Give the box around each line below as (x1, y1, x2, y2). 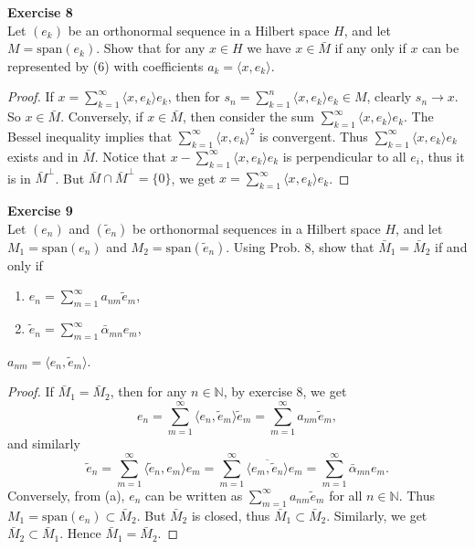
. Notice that (94, 146, 166, 165)
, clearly (366, 87, 412, 106)
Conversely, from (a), (7, 485, 125, 504)
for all (329, 485, 363, 504)
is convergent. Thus (259, 126, 368, 145)
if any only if (334, 38, 406, 58)
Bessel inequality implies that (7, 126, 173, 145)
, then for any (110, 382, 187, 401)
